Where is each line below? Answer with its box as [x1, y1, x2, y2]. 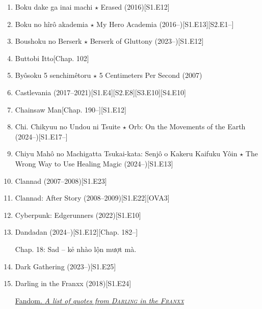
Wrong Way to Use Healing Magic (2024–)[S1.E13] [15, 158, 173, 168]
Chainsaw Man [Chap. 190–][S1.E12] [15, 104, 126, 115]
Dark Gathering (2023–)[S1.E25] [15, 261, 116, 271]
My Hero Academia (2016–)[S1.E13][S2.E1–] [96, 18, 234, 29]
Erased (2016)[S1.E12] [100, 2, 170, 12]
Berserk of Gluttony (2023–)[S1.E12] [90, 36, 204, 46]
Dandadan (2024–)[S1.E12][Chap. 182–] [15, 227, 138, 237]
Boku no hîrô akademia [15, 18, 88, 29]
